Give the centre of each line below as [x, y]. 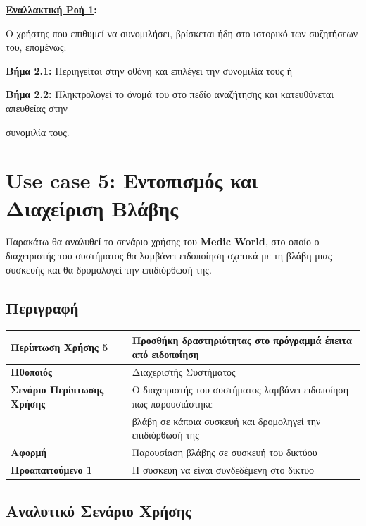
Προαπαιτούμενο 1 [52, 469]
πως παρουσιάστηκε [172, 403]
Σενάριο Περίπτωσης [57, 390]
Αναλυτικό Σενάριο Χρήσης [99, 511]
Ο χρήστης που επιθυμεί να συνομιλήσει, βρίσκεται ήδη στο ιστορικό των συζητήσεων [182, 33]
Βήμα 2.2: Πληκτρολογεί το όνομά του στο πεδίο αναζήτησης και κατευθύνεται [170, 94]
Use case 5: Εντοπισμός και [132, 180]
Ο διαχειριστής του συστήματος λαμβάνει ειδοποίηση [240, 390]
